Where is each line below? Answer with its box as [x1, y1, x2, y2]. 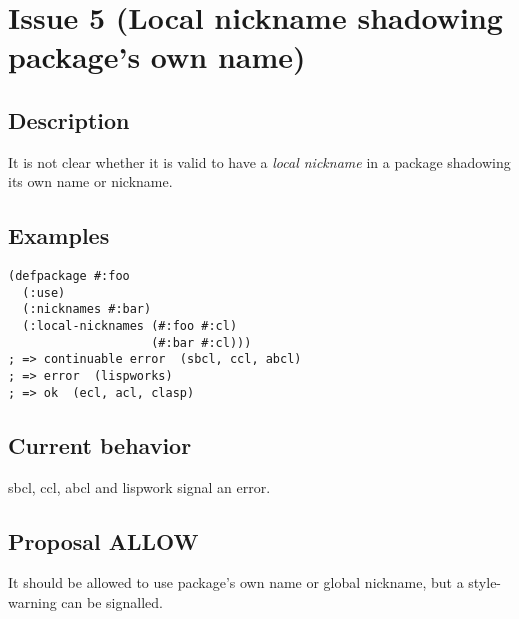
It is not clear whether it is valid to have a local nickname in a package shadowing [8, 151, 511, 172]
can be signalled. [61, 592, 163, 612]
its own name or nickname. [8, 171, 173, 192]
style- [468, 572, 502, 593]
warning [8, 592, 57, 612]
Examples [8, 220, 110, 251]
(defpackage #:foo [8, 269, 130, 284]
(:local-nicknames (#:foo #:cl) [22, 319, 238, 334]
